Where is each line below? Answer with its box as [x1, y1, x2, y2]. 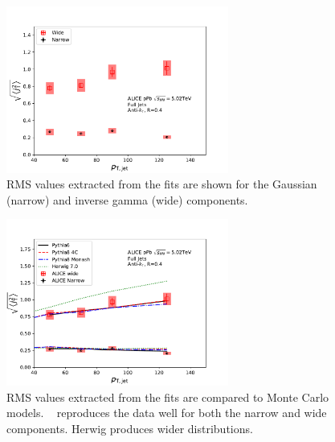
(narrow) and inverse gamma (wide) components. [6, 191, 248, 208]
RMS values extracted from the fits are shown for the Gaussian [6, 176, 317, 192]
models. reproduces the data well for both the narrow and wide [6, 404, 327, 421]
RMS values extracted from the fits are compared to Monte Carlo [6, 388, 329, 405]
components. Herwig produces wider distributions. [6, 419, 253, 436]
